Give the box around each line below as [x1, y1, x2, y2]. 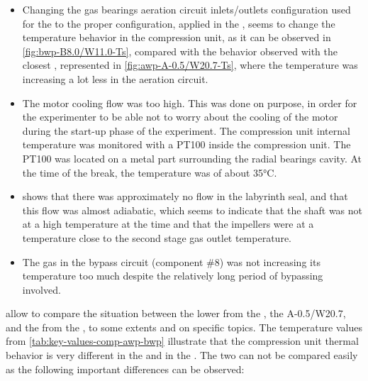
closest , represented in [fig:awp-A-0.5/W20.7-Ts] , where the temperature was [22, 57, 358, 72]
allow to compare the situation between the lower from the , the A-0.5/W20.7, [6, 306, 346, 321]
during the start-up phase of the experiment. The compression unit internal [22, 123, 350, 138]
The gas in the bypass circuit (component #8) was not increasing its [22, 254, 320, 269]
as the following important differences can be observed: [6, 361, 245, 376]
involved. [22, 282, 61, 297]
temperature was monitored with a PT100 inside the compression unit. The [22, 137, 351, 152]
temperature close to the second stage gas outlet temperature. [22, 230, 291, 245]
